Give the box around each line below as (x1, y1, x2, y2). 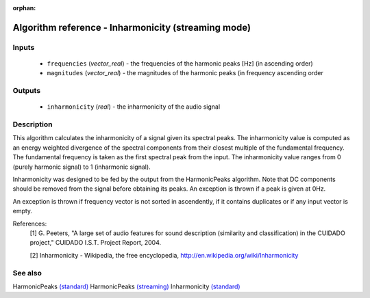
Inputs (12, 42, 35, 52)
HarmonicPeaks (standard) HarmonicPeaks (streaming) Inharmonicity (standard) (12, 282, 241, 290)
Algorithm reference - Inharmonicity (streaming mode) (12, 21, 251, 33)
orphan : (12, 4, 36, 12)
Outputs (12, 86, 41, 96)
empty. (12, 207, 33, 215)
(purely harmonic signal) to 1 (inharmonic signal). (12, 163, 151, 171)
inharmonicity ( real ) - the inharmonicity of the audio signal (47, 103, 221, 111)
